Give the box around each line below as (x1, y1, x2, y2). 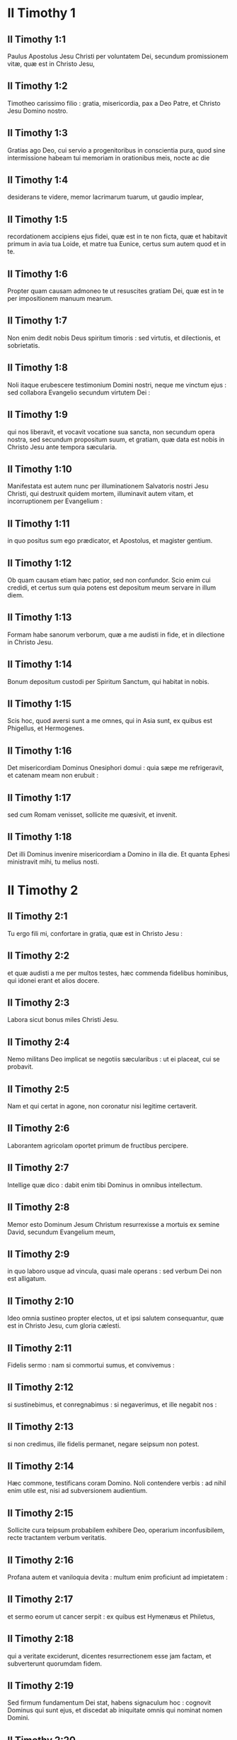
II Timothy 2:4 (7, 1036, 71, 1048)
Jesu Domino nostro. (7, 106, 69, 115)
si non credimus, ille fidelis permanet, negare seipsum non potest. (7, 1439, 200, 1448)
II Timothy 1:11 (7, 517, 70, 529)
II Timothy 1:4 (7, 174, 69, 186)
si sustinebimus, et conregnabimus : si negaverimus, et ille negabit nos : (7, 1400, 217, 1409)
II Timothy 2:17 (7, 1593, 74, 1605)
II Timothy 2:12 (7, 1382, 74, 1394)
